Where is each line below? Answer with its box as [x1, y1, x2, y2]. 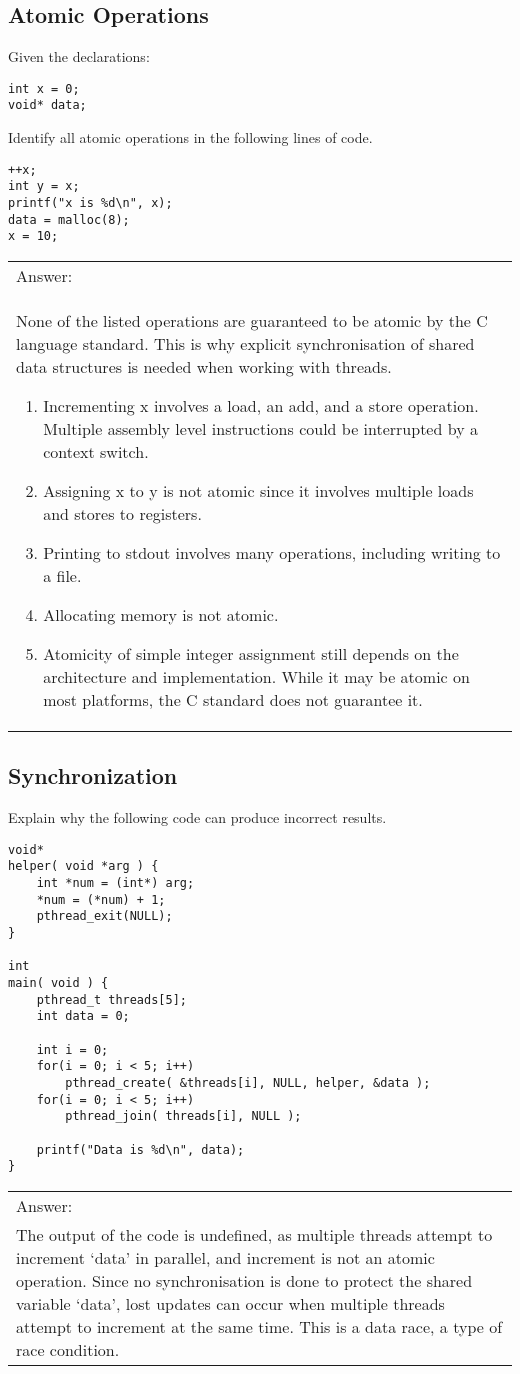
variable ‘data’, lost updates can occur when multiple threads [16, 1291, 445, 1315]
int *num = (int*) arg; [36, 876, 195, 891]
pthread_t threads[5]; [36, 992, 187, 1007]
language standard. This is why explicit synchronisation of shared [16, 331, 475, 355]
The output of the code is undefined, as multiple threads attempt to [16, 1222, 493, 1246]
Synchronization [8, 760, 178, 791]
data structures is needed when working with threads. [16, 354, 392, 378]
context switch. [43, 439, 149, 463]
